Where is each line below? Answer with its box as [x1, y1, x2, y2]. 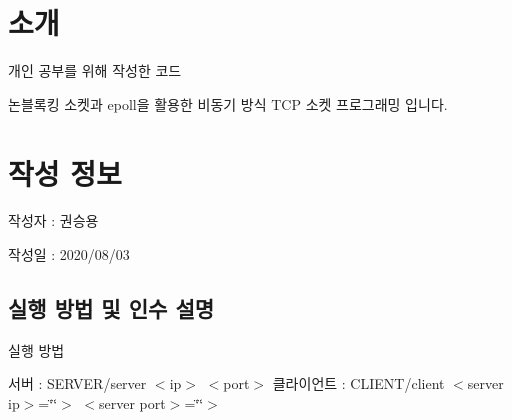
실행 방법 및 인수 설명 [8, 293, 215, 324]
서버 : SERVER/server [8, 373, 147, 394]
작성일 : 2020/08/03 [8, 244, 130, 265]
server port [99, 393, 166, 414]
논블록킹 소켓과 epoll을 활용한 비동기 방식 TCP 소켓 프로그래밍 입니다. [8, 93, 448, 114]
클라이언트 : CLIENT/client [272, 373, 445, 394]
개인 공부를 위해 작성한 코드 [8, 60, 182, 81]
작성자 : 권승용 [8, 210, 99, 231]
